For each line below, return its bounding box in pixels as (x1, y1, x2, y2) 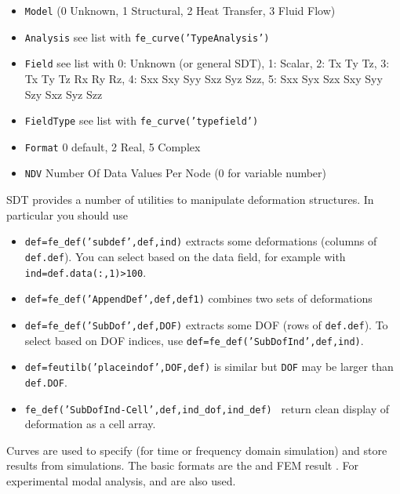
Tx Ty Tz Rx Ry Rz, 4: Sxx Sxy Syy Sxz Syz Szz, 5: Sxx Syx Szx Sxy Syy (24, 70, 383, 86)
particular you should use (6, 206, 129, 223)
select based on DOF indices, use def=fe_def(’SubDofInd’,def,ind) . (24, 332, 364, 348)
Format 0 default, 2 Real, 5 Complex (24, 138, 201, 154)
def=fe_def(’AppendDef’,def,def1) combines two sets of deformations (24, 290, 373, 307)
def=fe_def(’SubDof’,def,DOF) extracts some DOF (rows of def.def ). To (24, 316, 388, 332)
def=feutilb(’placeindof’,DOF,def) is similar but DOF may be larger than (24, 358, 394, 375)
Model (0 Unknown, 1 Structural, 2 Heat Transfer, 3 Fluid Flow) (24, 2, 336, 18)
